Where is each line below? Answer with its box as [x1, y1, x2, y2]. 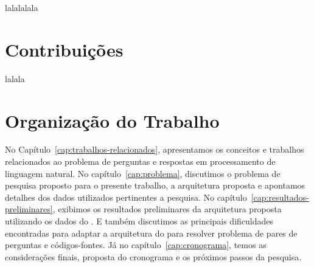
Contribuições [5, 36, 124, 61]
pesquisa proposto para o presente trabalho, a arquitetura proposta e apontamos [5, 179, 305, 192]
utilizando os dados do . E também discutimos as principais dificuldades [5, 215, 274, 227]
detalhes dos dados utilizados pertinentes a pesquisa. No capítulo [5, 190, 247, 203]
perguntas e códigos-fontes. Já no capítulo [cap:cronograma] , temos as [5, 238, 267, 251]
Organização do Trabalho [5, 108, 220, 133]
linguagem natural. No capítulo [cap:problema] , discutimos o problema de [5, 167, 281, 179]
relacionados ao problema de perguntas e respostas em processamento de [5, 155, 276, 168]
